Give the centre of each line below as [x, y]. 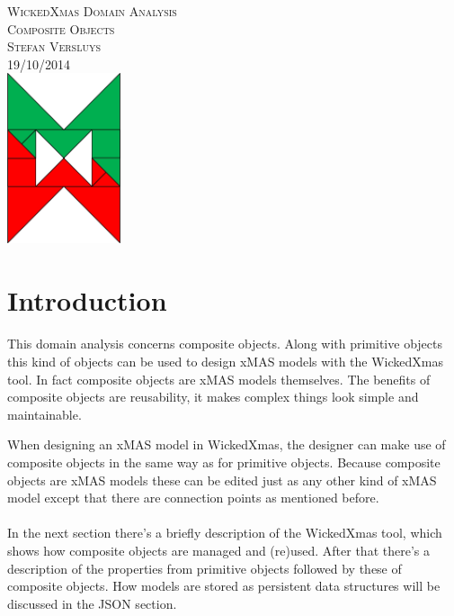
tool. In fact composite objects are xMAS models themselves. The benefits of [219, 379]
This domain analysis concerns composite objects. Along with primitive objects [225, 344]
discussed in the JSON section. [92, 603]
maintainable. [45, 414]
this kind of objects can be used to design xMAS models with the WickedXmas [226, 362]
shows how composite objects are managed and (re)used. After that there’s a [218, 550]
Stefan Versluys [54, 46]
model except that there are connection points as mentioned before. [193, 498]
